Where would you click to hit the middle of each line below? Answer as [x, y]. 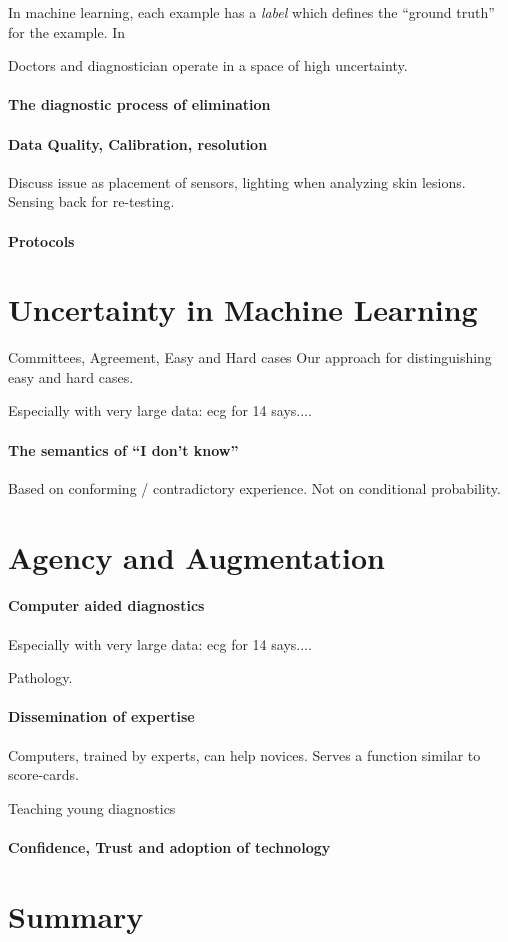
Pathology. [40, 677]
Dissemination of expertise [101, 716]
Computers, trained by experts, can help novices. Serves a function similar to [244, 754]
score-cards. [43, 774]
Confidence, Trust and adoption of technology [169, 846]
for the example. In [67, 31]
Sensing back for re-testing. [91, 201]
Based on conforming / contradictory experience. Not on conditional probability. [254, 487]
